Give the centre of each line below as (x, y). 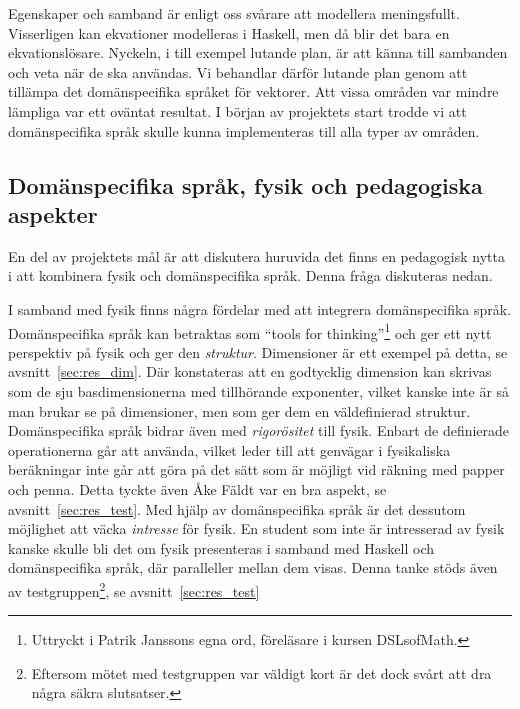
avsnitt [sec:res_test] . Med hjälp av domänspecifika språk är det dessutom (237, 508)
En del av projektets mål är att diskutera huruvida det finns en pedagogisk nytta (256, 255)
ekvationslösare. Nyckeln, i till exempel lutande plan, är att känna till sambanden (258, 52)
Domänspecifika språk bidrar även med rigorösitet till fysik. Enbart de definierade (259, 430)
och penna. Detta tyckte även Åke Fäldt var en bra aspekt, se (197, 488)
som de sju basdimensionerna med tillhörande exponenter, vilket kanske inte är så (259, 390)
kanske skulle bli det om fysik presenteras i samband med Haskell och (221, 547)
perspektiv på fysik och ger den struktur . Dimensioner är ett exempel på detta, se (258, 351)
